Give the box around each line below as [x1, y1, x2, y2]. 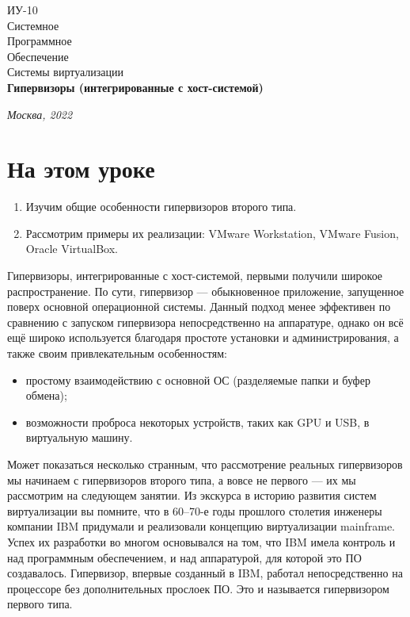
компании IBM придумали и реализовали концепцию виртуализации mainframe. [7, 518, 395, 535]
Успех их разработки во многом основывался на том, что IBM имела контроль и [7, 533, 396, 550]
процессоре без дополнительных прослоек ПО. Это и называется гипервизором [7, 580, 389, 596]
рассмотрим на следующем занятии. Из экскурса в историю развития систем [7, 487, 377, 504]
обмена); [25, 387, 67, 404]
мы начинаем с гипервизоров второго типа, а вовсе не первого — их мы [7, 471, 356, 488]
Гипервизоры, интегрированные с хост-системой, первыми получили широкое [7, 267, 383, 284]
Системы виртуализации [7, 63, 124, 80]
